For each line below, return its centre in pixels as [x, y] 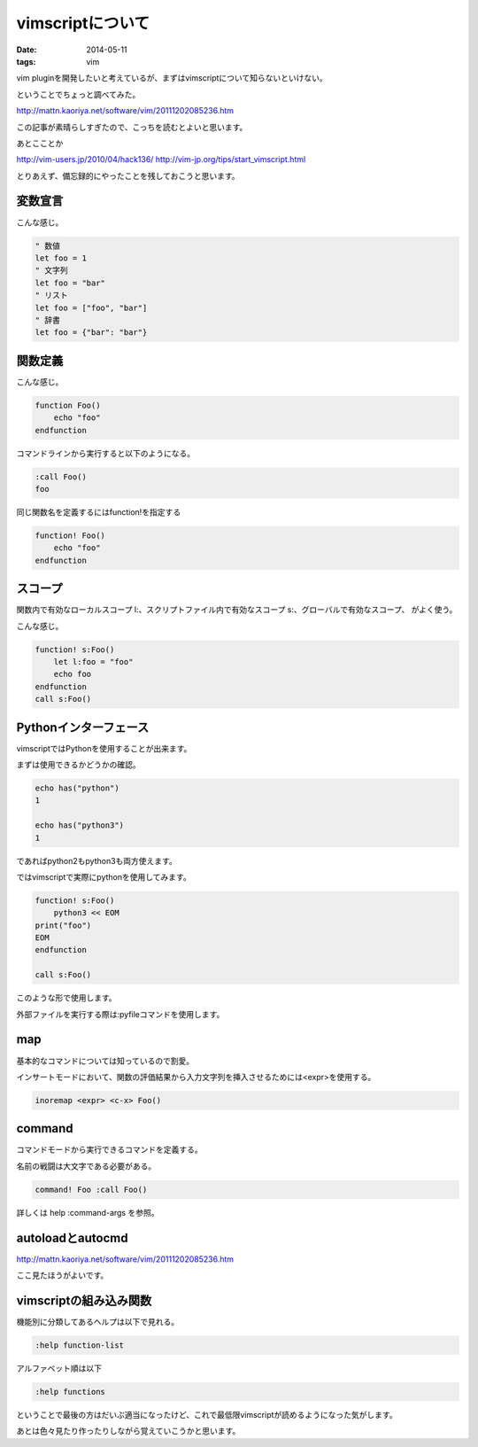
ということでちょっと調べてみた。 [78, 94]
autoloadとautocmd [72, 1237]
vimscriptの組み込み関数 [84, 1300]
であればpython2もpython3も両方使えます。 [96, 860]
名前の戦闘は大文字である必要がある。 [86, 1166]
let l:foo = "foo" [93, 661]
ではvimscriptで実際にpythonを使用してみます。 [104, 876]
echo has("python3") [79, 825]
